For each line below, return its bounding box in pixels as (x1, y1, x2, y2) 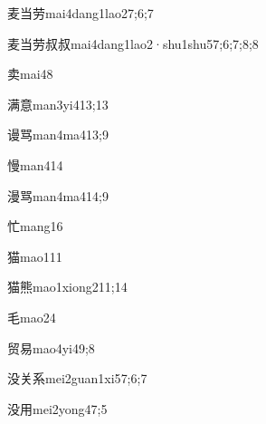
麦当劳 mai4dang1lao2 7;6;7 (7, 4, 154, 22)
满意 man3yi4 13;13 (7, 94, 109, 113)
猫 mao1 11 (7, 246, 62, 265)
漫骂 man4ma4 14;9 (7, 186, 109, 205)
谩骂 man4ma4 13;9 (7, 125, 109, 144)
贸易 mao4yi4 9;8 (7, 338, 95, 357)
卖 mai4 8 (7, 64, 53, 83)
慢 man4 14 (7, 155, 63, 174)
